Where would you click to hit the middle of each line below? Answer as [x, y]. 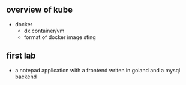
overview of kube [40, 10]
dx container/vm [44, 31]
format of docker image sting [60, 37]
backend [26, 77]
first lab [21, 56]
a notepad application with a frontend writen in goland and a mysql [97, 70]
